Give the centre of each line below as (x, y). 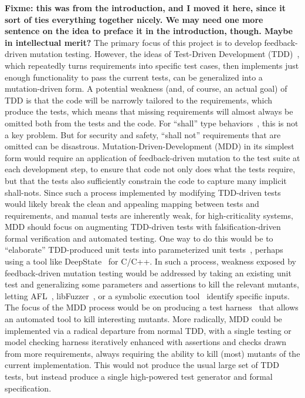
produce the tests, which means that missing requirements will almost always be (149, 111)
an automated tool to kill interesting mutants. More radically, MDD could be (143, 319)
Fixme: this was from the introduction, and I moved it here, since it (145, 8)
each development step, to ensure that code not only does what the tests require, (150, 169)
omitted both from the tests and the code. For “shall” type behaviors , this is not (152, 123)
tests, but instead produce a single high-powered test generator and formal (139, 376)
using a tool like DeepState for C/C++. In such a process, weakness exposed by (150, 261)
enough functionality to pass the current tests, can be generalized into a (134, 77)
